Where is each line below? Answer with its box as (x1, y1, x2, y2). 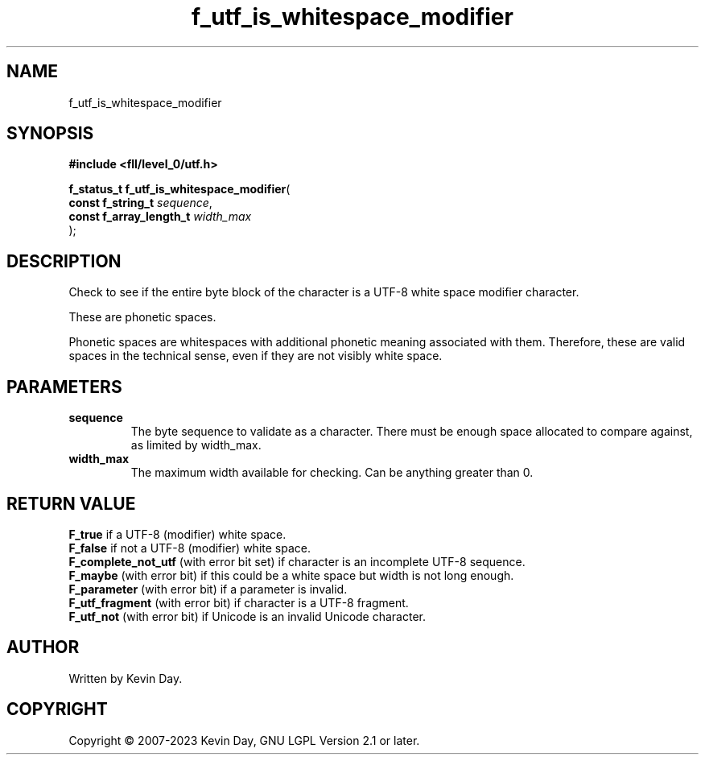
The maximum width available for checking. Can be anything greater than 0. (130, 465, 534, 480)
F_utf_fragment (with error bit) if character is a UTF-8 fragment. (68, 595, 409, 610)
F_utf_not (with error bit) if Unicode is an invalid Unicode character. (68, 609, 427, 623)
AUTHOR (6, 637, 80, 658)
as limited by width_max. (130, 438, 262, 453)
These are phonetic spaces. (68, 310, 216, 325)
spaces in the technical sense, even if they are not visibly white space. (68, 349, 443, 363)
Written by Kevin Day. (68, 671, 183, 685)
